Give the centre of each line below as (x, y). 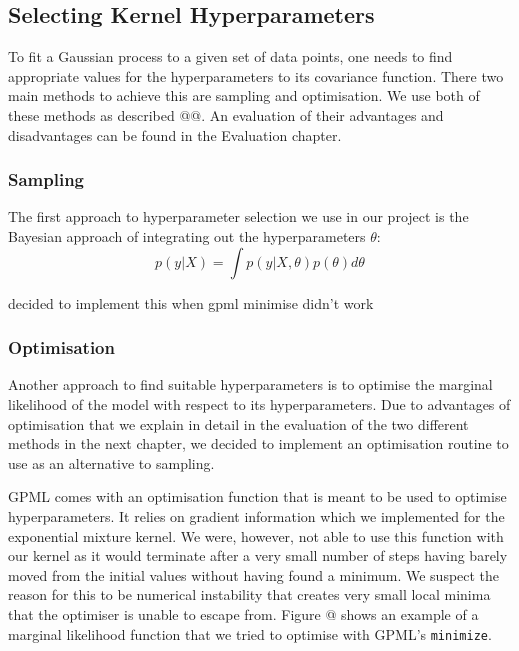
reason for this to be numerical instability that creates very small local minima (249, 594)
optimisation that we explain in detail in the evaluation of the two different (238, 423)
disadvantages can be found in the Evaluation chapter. (175, 134)
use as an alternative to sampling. (111, 462)
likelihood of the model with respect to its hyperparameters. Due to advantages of (259, 403)
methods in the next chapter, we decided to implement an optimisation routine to (258, 443)
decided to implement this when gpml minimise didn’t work (191, 302)
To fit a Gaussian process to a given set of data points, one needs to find (230, 56)
